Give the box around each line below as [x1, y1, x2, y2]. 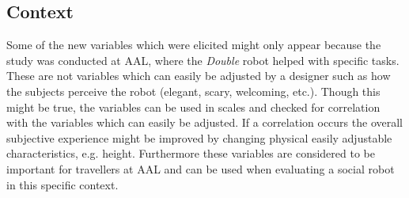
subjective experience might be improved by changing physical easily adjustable [6, 129, 392, 146]
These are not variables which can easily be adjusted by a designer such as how [6, 67, 391, 84]
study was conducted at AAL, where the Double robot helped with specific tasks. [6, 51, 400, 68]
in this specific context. [6, 176, 119, 192]
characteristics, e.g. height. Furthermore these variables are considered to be [6, 145, 375, 162]
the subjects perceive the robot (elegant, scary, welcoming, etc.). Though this [6, 82, 381, 99]
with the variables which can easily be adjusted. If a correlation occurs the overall [6, 114, 403, 131]
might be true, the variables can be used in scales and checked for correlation [6, 98, 381, 115]
